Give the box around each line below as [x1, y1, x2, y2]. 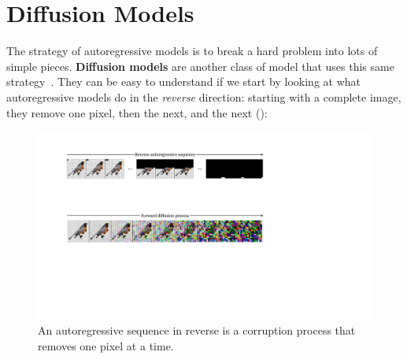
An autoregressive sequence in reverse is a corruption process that [38, 322, 356, 339]
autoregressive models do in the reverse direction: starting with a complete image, [6, 88, 401, 105]
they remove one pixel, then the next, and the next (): [6, 104, 268, 120]
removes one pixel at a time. [38, 337, 174, 353]
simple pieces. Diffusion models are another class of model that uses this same [6, 57, 394, 74]
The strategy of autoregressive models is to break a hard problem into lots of [6, 43, 378, 59]
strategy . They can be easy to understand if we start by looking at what [6, 73, 361, 90]
